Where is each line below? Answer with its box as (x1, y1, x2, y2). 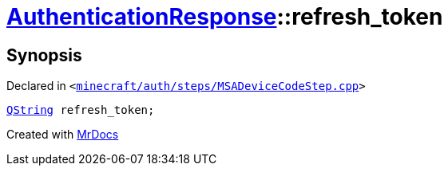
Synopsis (6, 45, 82, 65)
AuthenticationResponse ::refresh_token (6, 3, 443, 30)
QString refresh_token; (6, 104, 155, 117)
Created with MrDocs (6, 127, 119, 142)
